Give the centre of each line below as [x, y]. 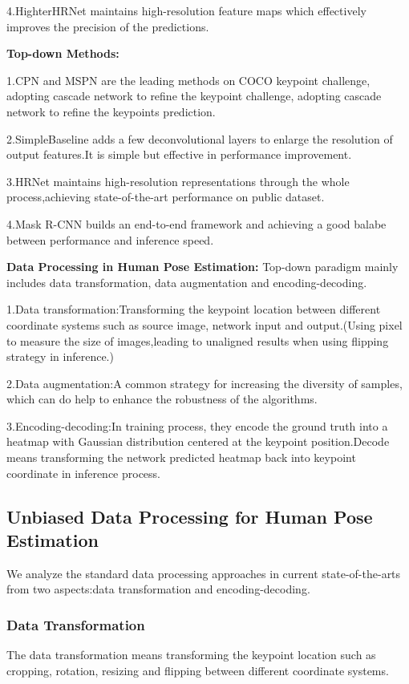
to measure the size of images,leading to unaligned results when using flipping [198, 340]
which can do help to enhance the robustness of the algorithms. [162, 399]
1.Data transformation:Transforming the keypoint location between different [194, 309]
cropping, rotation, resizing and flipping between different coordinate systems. [198, 670]
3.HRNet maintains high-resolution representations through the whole [178, 181]
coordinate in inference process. [83, 473]
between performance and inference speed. [110, 239]
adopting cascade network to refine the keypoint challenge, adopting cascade [194, 96]
